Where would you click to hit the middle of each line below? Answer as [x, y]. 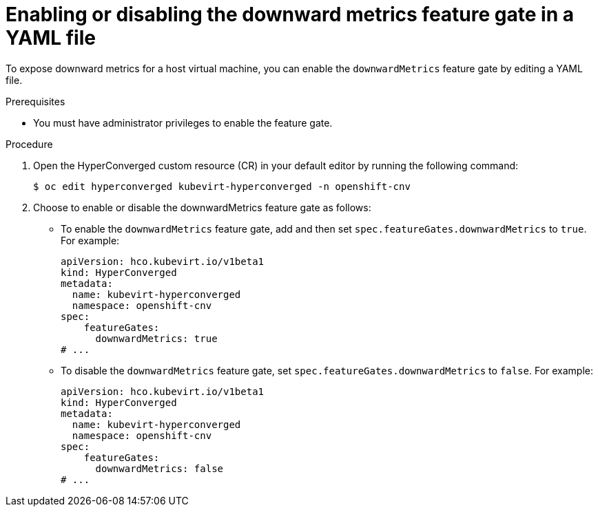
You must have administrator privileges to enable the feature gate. [183, 122]
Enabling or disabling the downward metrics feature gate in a [290, 14]
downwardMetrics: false [159, 468]
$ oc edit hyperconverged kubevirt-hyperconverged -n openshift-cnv [222, 186]
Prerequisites [35, 101]
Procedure [29, 144]
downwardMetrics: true [156, 338]
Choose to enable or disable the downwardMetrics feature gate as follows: [202, 207]
